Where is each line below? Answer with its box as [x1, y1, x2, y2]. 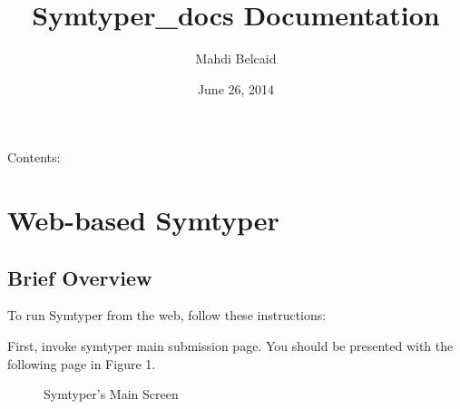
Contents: [7, 148, 61, 167]
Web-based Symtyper [7, 201, 279, 239]
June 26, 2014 [197, 79, 275, 98]
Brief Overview [7, 263, 152, 291]
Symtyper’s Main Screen [44, 385, 179, 404]
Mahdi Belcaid [195, 49, 277, 68]
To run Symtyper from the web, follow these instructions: [7, 306, 327, 325]
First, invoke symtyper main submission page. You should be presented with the [7, 336, 454, 355]
